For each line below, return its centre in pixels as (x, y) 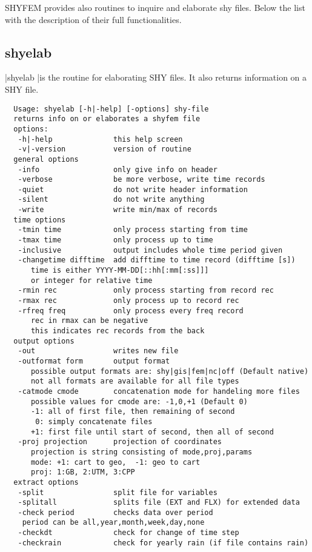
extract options (46, 482)
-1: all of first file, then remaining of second (133, 412)
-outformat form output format (94, 361)
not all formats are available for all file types (135, 381)
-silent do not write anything (111, 200)
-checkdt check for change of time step (128, 533)
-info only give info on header (118, 169)
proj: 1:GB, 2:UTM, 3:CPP (83, 472)
